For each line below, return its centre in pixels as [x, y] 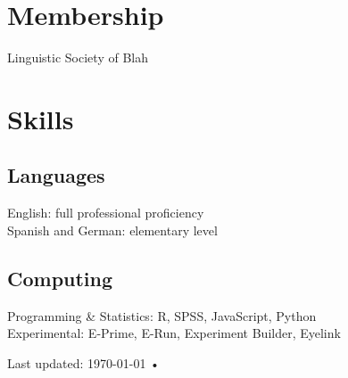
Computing [60, 278]
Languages [56, 175]
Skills [41, 118]
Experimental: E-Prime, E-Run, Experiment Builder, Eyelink [174, 333]
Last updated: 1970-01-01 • [83, 362]
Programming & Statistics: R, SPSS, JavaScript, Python [162, 315]
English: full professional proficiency [106, 213]
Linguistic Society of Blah [78, 58]
